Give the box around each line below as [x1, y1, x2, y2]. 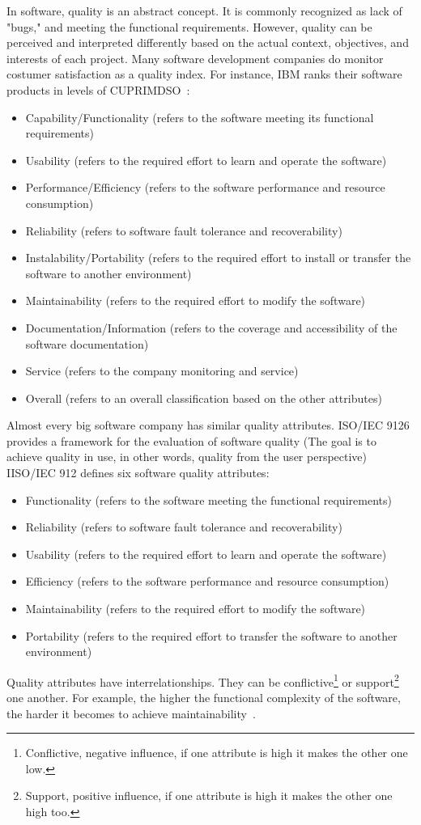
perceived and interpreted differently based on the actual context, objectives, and [6, 34, 409, 51]
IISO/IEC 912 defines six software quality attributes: [6, 464, 270, 481]
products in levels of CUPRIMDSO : [6, 81, 190, 98]
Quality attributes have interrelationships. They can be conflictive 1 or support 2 [6, 671, 399, 690]
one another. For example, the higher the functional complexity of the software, [6, 689, 401, 706]
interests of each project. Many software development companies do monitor [6, 49, 384, 66]
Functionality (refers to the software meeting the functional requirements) [25, 491, 392, 508]
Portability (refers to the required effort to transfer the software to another [25, 627, 398, 644]
